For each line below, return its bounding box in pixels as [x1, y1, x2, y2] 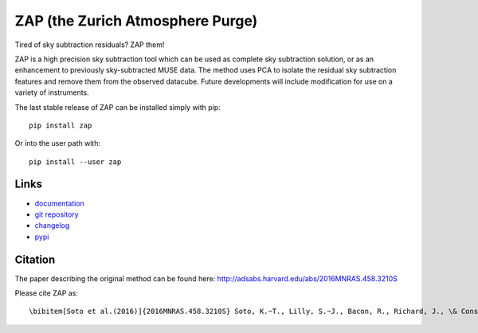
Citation [14, 253, 56, 266]
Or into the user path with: [14, 139, 101, 148]
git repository [34, 210, 79, 219]
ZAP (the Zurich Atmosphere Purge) [14, 12, 258, 29]
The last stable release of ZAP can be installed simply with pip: [14, 102, 221, 112]
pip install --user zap [29, 157, 122, 166]
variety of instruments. [14, 88, 89, 97]
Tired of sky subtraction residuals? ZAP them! [14, 40, 165, 49]
